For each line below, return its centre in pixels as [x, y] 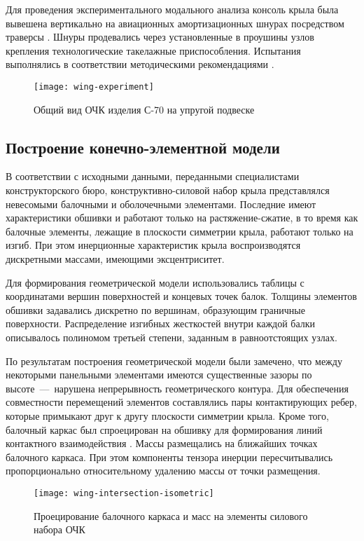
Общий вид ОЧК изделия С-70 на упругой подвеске [144, 109]
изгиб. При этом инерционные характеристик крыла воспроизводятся [153, 245]
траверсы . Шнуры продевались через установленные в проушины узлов [160, 37]
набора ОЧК [59, 529]
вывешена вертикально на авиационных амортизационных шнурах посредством [175, 23]
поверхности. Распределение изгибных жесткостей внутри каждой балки [161, 323]
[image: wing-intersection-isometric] [124, 493]
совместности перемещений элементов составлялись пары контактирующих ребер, [181, 402]
